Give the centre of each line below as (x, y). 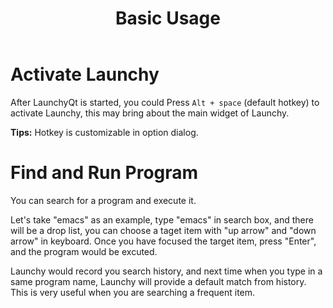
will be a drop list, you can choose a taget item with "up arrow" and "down (163, 230)
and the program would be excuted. (84, 251)
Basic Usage (168, 18)
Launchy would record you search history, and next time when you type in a (166, 271)
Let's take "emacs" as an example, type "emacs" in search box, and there (162, 219)
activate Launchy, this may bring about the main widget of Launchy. (150, 113)
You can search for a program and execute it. (103, 200)
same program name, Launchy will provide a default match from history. (158, 281)
